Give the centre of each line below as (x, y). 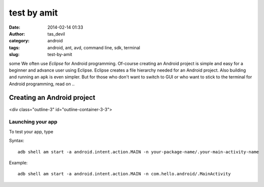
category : (19, 41)
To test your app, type (31, 131)
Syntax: (17, 141)
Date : (15, 27)
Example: (18, 163)
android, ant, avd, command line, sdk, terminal (94, 47)
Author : (17, 34)
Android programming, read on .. (42, 84)
